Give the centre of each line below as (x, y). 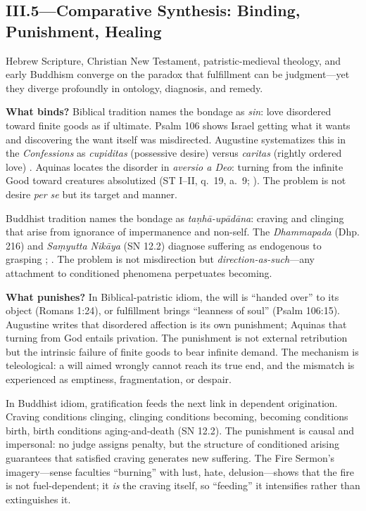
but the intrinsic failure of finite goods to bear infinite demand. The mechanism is (182, 351)
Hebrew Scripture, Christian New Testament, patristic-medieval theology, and (173, 60)
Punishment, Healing (84, 31)
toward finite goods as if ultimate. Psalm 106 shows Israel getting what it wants (178, 125)
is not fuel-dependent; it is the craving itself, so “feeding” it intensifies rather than (183, 485)
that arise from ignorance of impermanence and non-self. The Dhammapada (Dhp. (183, 232)
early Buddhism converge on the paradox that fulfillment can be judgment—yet (178, 74)
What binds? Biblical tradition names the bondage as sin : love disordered (169, 111)
